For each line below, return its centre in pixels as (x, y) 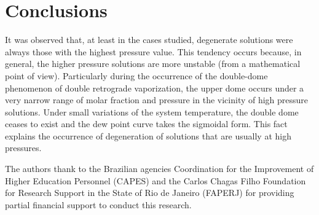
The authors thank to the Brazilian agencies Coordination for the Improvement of (159, 169)
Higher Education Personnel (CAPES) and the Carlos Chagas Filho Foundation (156, 180)
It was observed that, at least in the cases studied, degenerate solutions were (149, 40)
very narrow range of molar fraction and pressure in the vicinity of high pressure (157, 100)
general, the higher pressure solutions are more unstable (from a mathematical (153, 64)
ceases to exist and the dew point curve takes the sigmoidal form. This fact (146, 124)
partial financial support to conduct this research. (98, 204)
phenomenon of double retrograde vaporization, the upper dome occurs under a (155, 88)
